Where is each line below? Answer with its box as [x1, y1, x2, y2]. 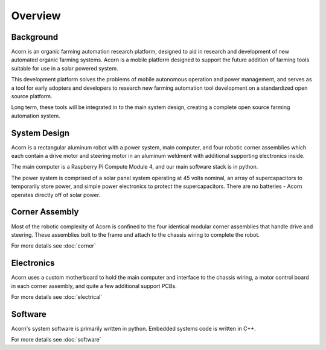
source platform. [11, 93, 53, 100]
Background [11, 32, 59, 42]
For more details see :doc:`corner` [11, 242, 96, 249]
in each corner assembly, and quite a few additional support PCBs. [11, 282, 177, 289]
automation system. [11, 112, 60, 119]
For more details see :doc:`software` [11, 336, 101, 343]
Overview [11, 9, 61, 22]
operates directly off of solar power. [11, 191, 101, 198]
